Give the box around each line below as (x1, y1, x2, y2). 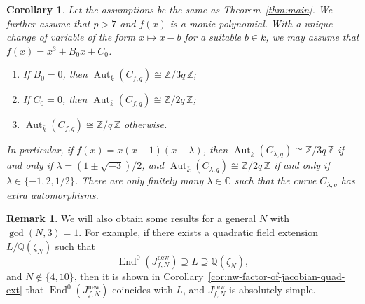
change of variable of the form (6, 29, 135, 44)
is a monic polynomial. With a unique (170, 15, 333, 30)
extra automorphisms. (6, 187, 99, 202)
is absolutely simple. (228, 282, 316, 297)
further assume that (6, 15, 90, 30)
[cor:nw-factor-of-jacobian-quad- (208, 268, 345, 283)
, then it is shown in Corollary (74, 268, 204, 283)
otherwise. (123, 117, 167, 132)
